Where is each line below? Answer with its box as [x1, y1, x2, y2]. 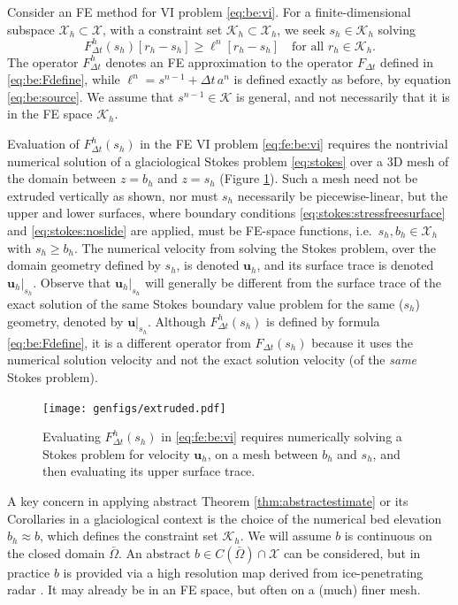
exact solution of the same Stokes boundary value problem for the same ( [7, 295, 404, 313]
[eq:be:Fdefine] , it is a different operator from [7, 333, 251, 351]
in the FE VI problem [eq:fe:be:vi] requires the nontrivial [140, 134, 448, 153]
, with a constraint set [102, 19, 223, 38]
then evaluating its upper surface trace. [42, 462, 256, 480]
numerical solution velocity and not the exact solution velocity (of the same [7, 350, 417, 369]
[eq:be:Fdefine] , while [7, 70, 120, 88]
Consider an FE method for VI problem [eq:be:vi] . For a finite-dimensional [7, 3, 411, 20]
